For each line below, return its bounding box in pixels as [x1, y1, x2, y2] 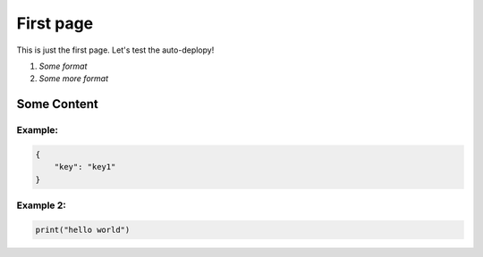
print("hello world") [35, 224, 131, 235]
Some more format [38, 73, 109, 84]
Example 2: [16, 199, 66, 211]
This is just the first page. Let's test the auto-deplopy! [16, 45, 215, 55]
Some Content [16, 96, 98, 112]
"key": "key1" [54, 162, 116, 172]
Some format [38, 61, 88, 71]
